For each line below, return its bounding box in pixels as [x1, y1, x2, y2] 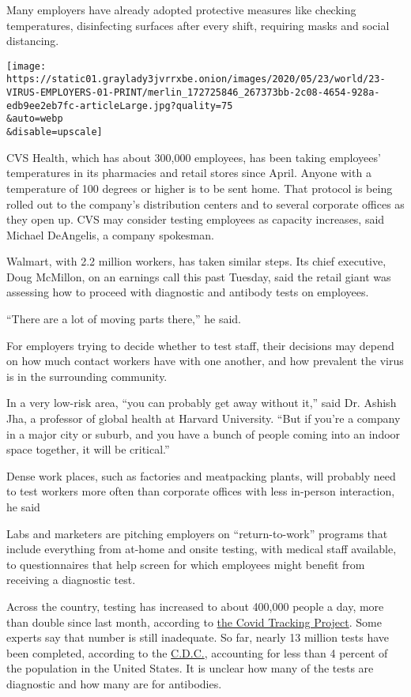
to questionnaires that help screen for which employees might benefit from [6, 556, 365, 572]
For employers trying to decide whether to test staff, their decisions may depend [6, 337, 394, 353]
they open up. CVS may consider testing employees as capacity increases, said [6, 211, 385, 228]
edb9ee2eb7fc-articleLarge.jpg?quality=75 [6, 100, 233, 111]
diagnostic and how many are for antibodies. [6, 675, 222, 691]
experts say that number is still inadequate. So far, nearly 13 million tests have [6, 629, 390, 646]
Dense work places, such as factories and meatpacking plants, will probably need [6, 467, 396, 484]
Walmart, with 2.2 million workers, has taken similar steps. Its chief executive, [6, 253, 386, 269]
